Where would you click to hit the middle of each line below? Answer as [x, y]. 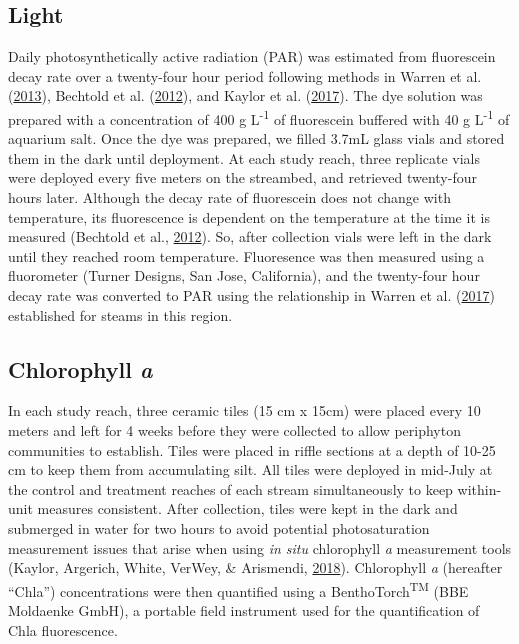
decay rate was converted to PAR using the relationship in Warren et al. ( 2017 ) [251, 294]
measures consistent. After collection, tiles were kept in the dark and [247, 508]
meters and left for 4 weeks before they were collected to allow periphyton [234, 429]
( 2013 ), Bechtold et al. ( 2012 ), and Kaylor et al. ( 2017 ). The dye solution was [245, 95]
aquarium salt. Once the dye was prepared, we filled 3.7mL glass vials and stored [256, 138]
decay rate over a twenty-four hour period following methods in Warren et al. [245, 75]
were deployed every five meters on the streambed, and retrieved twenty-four [242, 177]
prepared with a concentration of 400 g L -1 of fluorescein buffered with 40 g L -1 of [259, 117]
